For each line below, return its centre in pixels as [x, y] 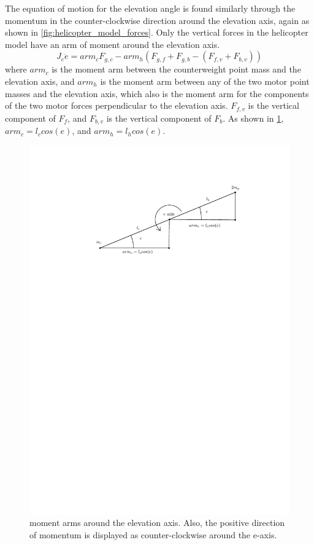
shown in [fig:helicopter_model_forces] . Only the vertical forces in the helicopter [157, 32]
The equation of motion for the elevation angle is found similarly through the [150, 8]
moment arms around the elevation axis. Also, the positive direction [157, 523]
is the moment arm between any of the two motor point [205, 81]
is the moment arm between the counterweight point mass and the [176, 69]
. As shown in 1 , [253, 118]
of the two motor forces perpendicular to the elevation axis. [117, 105]
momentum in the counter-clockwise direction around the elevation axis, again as [157, 20]
